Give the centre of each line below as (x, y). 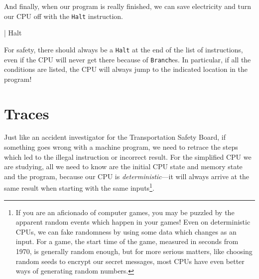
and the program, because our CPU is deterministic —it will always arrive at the (127, 176)
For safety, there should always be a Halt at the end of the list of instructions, (124, 49)
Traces (27, 113)
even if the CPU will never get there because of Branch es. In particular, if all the (128, 59)
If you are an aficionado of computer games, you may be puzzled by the (125, 212)
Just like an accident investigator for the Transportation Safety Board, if (115, 137)
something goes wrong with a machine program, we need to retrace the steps (121, 147)
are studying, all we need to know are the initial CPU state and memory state (123, 166)
